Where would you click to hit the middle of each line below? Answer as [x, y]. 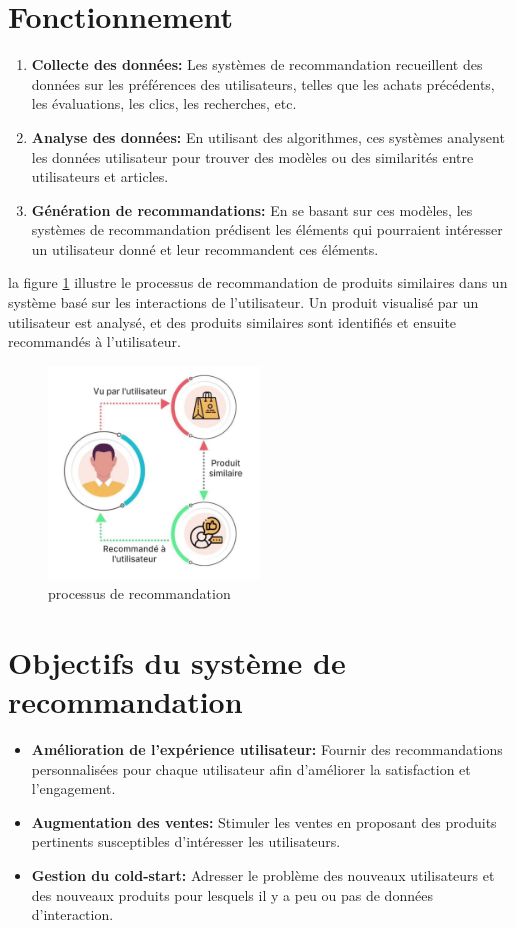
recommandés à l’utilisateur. [94, 341]
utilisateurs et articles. [100, 176]
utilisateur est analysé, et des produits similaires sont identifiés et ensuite [232, 321]
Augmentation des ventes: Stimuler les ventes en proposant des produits [264, 821]
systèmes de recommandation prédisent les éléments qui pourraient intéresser [267, 229]
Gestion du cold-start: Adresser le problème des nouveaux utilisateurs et [263, 874]
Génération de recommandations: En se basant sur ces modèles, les [252, 209]
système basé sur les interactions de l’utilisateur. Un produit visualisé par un [243, 302]
